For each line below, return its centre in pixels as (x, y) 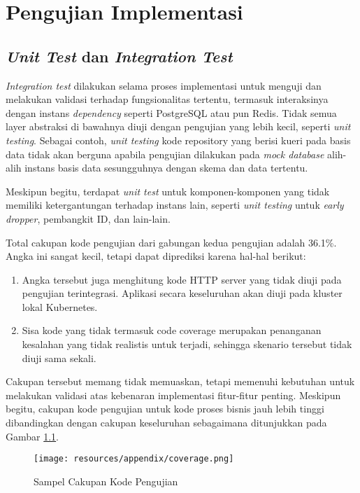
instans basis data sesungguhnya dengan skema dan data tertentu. (166, 168)
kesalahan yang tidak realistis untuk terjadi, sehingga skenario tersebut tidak (187, 344)
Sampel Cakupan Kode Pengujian (106, 481)
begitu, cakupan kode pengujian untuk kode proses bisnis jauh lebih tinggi (165, 409)
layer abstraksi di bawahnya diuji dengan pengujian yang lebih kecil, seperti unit (178, 126)
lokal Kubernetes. (60, 306)
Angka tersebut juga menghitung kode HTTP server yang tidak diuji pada (182, 279)
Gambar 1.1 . (33, 436)
